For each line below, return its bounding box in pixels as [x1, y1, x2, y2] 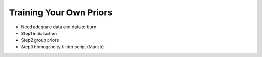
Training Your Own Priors [9, 7, 113, 18]
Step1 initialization [21, 30, 57, 36]
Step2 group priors [21, 37, 59, 43]
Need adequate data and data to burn [21, 24, 97, 30]
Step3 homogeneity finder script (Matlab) [21, 44, 104, 50]
